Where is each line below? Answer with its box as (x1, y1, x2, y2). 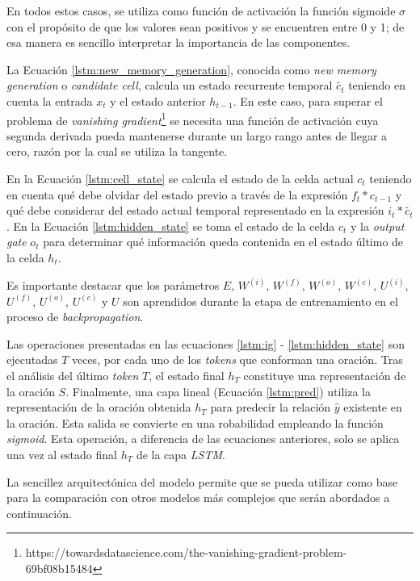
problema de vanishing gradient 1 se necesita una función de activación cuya (6, 109, 379, 128)
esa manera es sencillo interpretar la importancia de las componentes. (6, 34, 351, 51)
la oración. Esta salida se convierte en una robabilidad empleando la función (6, 414, 384, 431)
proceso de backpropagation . (6, 308, 144, 325)
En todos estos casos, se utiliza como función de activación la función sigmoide (6, 2, 396, 19)
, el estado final (149, 366, 225, 383)
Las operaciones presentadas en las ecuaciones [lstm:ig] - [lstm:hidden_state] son (6, 335, 405, 352)
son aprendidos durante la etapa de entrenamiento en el (123, 292, 398, 309)
